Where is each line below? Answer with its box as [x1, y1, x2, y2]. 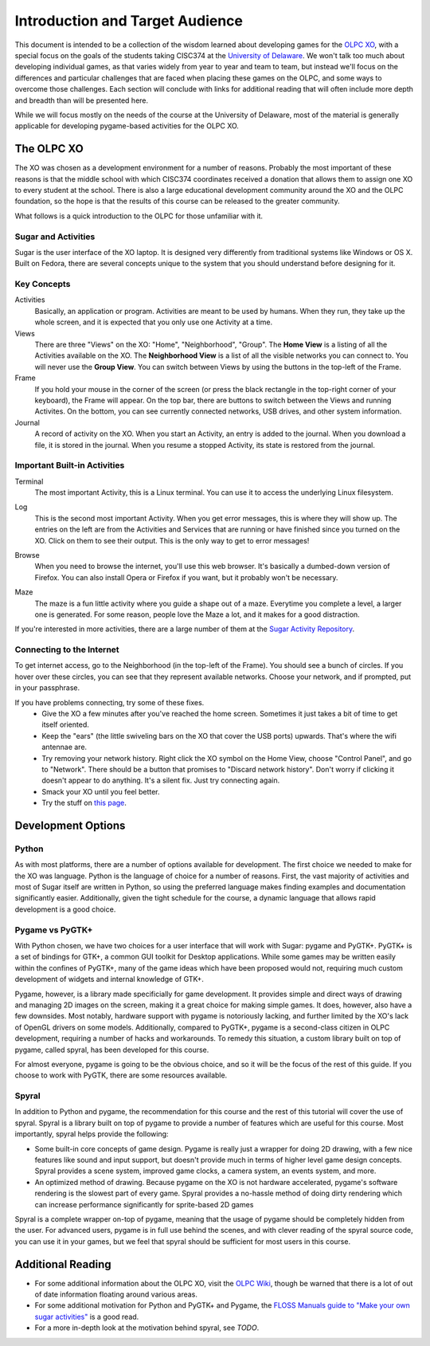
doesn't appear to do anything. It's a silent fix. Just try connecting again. [41, 775, 280, 785]
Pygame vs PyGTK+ [14, 924, 93, 936]
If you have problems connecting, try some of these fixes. [14, 697, 205, 707]
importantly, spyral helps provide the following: [14, 1129, 169, 1139]
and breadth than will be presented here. [14, 96, 149, 105]
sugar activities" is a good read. [34, 1312, 139, 1321]
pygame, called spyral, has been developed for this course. [14, 1045, 209, 1054]
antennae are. [41, 742, 88, 752]
